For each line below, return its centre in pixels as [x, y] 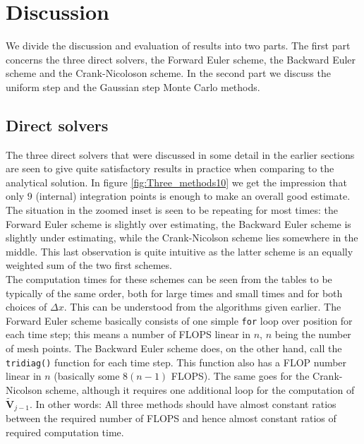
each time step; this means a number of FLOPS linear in [128, 334]
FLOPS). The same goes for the [240, 376]
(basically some [87, 376]
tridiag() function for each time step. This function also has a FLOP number [176, 362]
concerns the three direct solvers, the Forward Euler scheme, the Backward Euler [181, 59]
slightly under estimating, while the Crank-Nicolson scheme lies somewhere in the [182, 238]
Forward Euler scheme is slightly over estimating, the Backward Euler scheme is [178, 223]
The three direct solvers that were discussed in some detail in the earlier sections [180, 154]
